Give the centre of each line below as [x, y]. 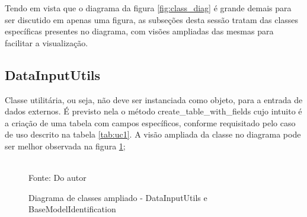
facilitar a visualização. [47, 42]
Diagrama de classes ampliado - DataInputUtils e [118, 197]
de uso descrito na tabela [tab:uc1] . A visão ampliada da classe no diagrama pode [153, 134]
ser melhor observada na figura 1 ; [65, 146]
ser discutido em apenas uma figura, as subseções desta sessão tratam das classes [152, 19]
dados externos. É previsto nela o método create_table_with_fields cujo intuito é [153, 111]
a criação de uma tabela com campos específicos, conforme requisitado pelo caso [150, 122]
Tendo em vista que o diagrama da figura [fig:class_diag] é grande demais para [148, 8]
